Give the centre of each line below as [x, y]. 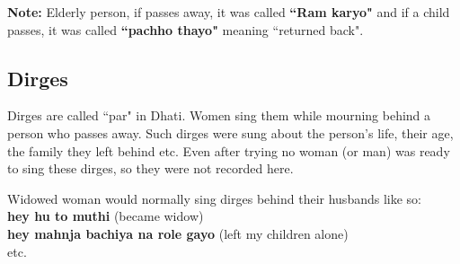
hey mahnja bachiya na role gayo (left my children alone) [178, 233]
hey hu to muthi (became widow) [106, 216]
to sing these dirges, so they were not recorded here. [150, 168]
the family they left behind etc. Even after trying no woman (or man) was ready [229, 150]
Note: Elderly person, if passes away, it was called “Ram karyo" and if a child [229, 12]
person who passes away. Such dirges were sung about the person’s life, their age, [230, 132]
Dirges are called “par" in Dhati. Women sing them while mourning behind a [219, 115]
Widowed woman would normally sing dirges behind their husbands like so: [214, 198]
